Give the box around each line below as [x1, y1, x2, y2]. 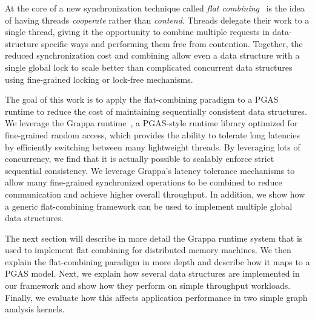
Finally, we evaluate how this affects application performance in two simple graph [5, 291, 308, 303]
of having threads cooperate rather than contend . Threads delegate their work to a [5, 13, 310, 26]
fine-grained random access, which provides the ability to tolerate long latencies [5, 128, 300, 141]
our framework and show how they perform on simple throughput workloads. [5, 279, 291, 292]
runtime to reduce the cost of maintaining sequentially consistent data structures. [5, 105, 307, 117]
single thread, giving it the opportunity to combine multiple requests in [5, 25, 270, 38]
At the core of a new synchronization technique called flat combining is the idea [5, 2, 305, 14]
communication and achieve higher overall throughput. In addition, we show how [5, 187, 305, 200]
